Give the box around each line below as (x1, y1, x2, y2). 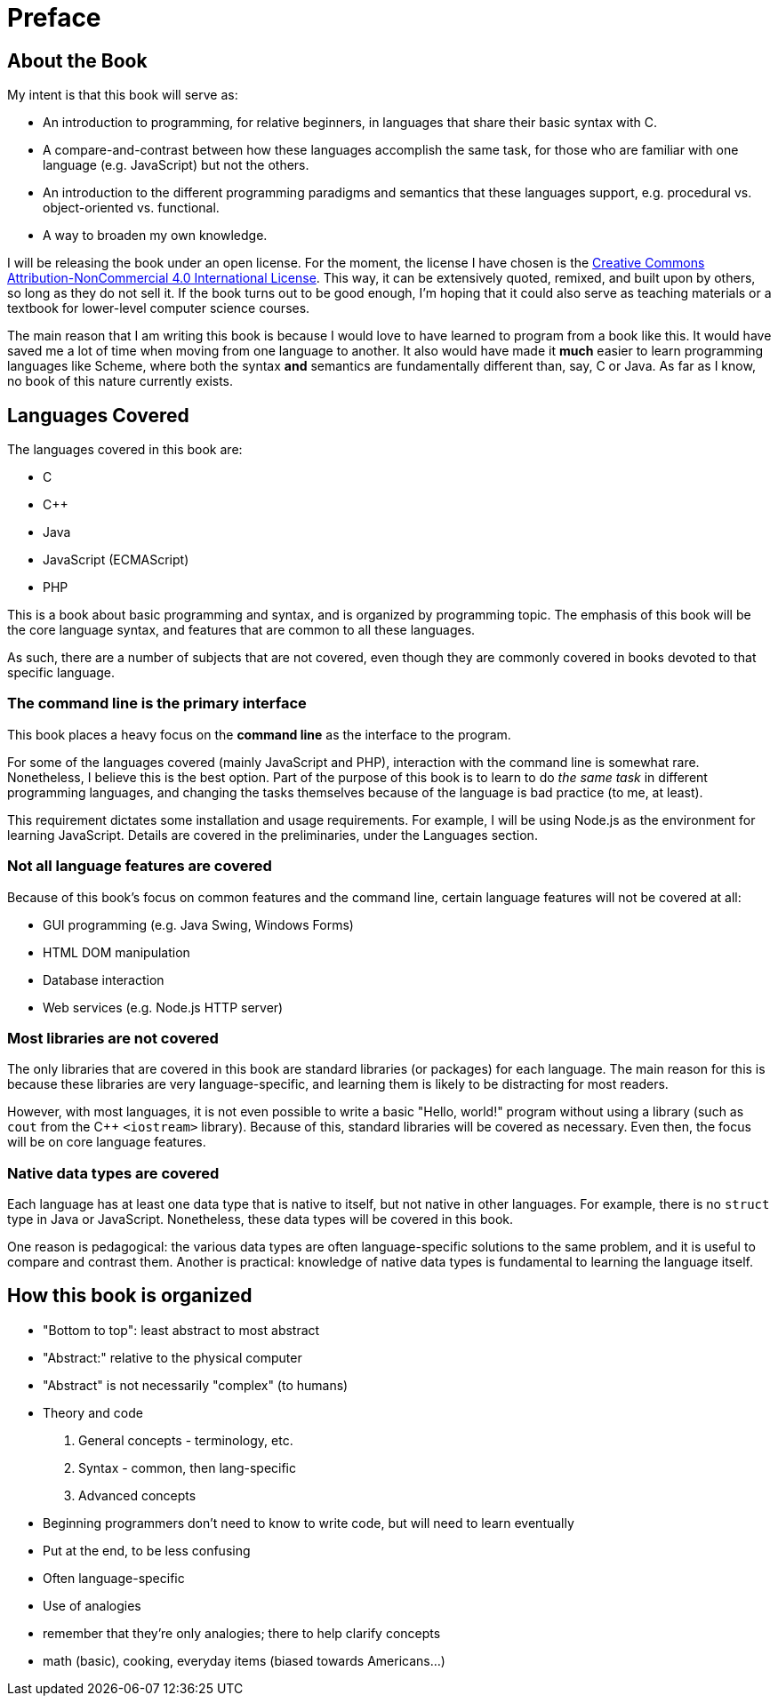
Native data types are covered (7, 1163, 220, 1182)
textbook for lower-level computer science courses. (7, 300, 310, 316)
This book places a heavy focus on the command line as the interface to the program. (7, 726, 511, 742)
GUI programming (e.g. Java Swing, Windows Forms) (43, 916, 354, 932)
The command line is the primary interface (7, 694, 307, 713)
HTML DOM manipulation (43, 944, 190, 960)
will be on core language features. (7, 1134, 206, 1150)
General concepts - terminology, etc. (78, 1432, 293, 1448)
